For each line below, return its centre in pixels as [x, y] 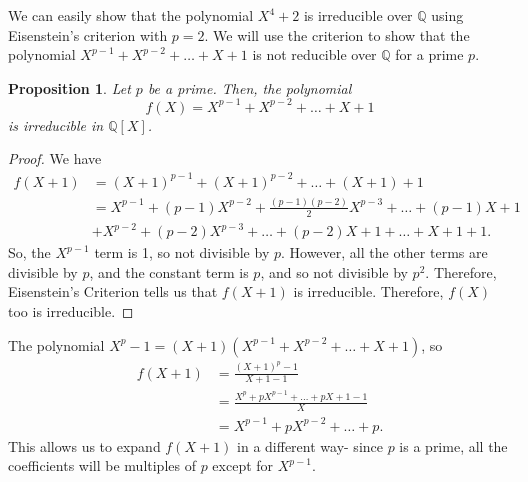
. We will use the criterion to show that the [337, 34]
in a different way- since [310, 445]
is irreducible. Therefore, [368, 291]
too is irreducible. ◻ [71, 311]
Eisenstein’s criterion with [88, 34]
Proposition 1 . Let [69, 87]
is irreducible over [358, 15]
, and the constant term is [169, 271]
